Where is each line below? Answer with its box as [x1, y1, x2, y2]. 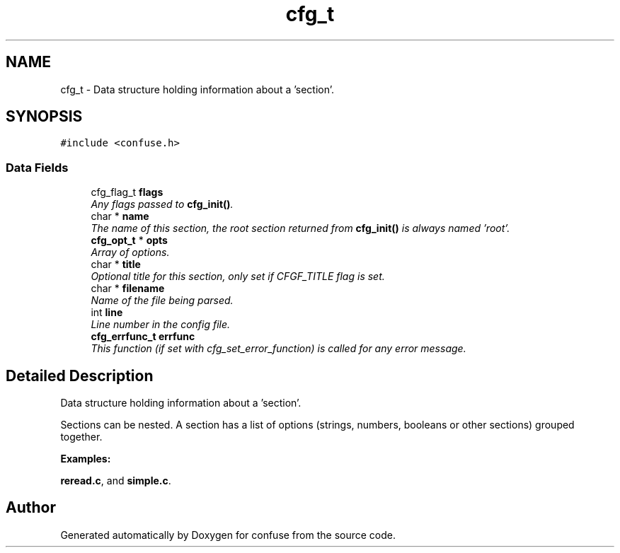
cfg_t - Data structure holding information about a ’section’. [60, 83, 334, 95]
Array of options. [91, 246, 170, 259]
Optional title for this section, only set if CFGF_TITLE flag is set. [91, 270, 385, 283]
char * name [91, 210, 149, 223]
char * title [91, 258, 141, 271]
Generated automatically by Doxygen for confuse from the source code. [60, 528, 396, 541]
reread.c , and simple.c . [60, 475, 171, 487]
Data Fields [6, 160, 69, 175]
